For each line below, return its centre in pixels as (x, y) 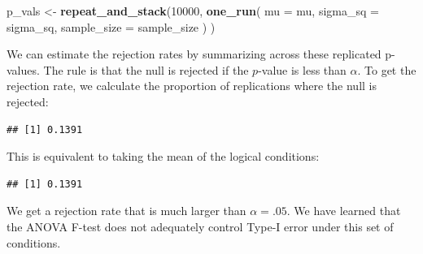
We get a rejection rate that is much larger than (126, 211)
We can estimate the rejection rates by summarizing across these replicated (194, 54)
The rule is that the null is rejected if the (146, 69)
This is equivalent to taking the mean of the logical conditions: (163, 156)
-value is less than (302, 69)
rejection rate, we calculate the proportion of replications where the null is (192, 86)
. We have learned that (344, 211)
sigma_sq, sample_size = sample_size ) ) (111, 26)
